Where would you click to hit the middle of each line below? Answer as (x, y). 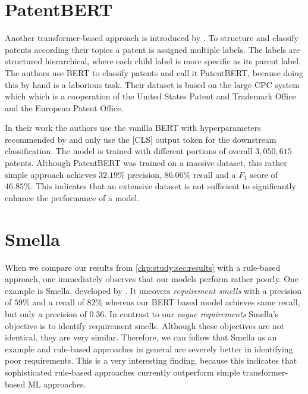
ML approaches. (57, 384)
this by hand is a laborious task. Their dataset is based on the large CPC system (153, 84)
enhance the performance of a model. (72, 197)
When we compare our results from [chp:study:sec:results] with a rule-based (143, 267)
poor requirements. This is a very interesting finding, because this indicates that (151, 360)
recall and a (214, 174)
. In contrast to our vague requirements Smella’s (191, 313)
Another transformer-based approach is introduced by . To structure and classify (152, 38)
